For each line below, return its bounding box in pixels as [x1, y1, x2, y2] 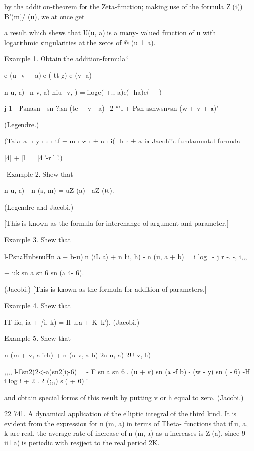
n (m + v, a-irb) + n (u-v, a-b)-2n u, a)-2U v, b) [4, 350, 151, 360]
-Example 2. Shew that [4, 168, 73, 179]
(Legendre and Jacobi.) [4, 201, 74, 212]
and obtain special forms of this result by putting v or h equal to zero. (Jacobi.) [4, 392, 244, 402]
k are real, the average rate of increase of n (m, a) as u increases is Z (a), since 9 [4, 427, 245, 438]
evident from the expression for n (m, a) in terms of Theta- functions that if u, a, [4, 418, 248, 428]
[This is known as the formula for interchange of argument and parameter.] [4, 218, 229, 228]
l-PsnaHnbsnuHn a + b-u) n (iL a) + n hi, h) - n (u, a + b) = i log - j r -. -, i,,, [4, 251, 247, 261]
